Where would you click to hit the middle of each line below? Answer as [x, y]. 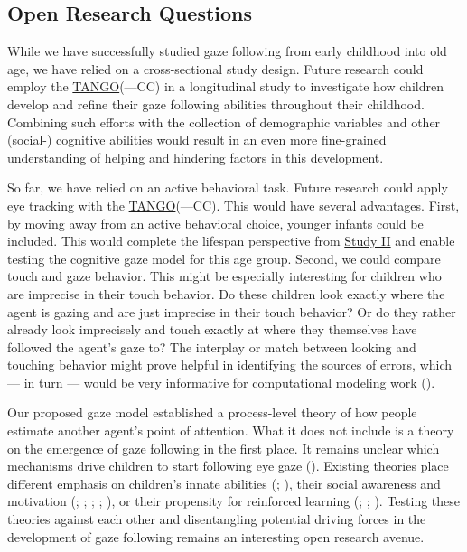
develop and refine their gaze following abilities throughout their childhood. [216, 103]
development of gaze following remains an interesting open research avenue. [216, 536]
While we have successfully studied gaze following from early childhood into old [227, 51]
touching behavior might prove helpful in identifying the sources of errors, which [230, 365]
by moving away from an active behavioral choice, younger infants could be [215, 223]
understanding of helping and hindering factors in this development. [196, 157]
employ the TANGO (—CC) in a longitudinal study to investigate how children [225, 86]
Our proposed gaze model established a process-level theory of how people [212, 412]
